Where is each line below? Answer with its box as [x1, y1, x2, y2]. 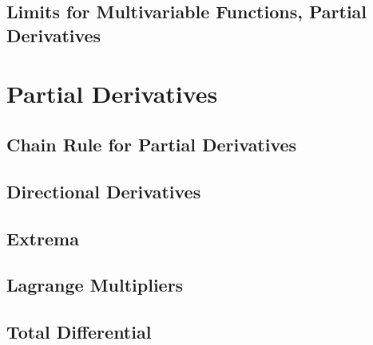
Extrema [6, 225, 79, 250]
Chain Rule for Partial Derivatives [6, 131, 297, 156]
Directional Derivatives [6, 178, 201, 203]
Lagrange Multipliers [6, 272, 184, 297]
